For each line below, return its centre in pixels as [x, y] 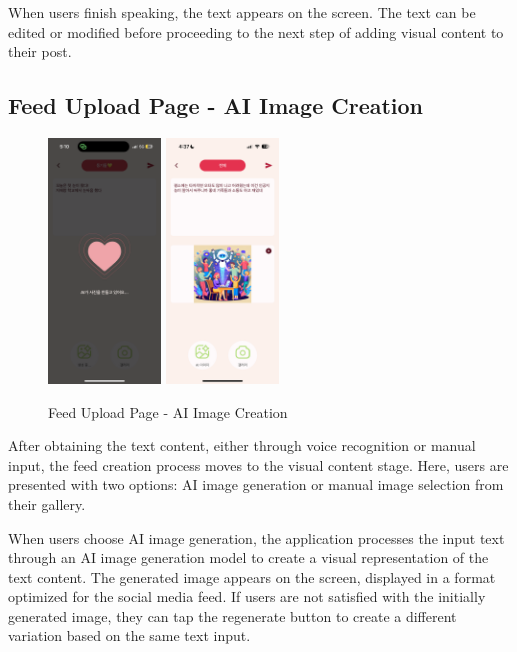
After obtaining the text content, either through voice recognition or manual [242, 445]
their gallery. [47, 503]
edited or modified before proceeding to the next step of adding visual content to [256, 31]
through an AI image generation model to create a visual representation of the [248, 557]
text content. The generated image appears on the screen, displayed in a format [252, 576]
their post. [40, 51]
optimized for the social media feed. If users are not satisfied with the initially [247, 596]
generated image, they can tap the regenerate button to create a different [232, 615]
